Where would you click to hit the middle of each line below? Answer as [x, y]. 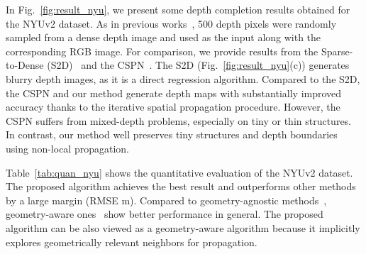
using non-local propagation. [67, 148]
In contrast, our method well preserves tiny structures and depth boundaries [172, 134]
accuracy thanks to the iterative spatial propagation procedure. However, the [173, 107]
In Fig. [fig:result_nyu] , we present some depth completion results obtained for [178, 9]
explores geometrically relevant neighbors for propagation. [132, 242]
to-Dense [25, 65]
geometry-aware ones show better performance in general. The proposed [165, 214]
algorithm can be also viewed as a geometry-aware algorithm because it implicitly [183, 227]
